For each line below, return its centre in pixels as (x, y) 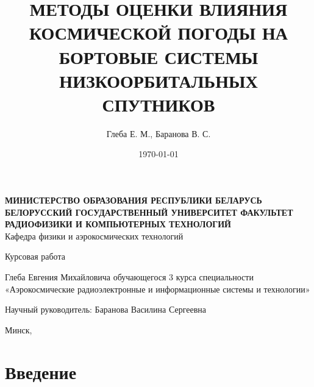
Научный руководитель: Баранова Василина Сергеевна (105, 309)
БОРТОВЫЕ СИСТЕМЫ (159, 56)
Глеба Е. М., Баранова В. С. (159, 133)
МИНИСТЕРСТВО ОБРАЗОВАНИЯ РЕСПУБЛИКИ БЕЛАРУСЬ (134, 200)
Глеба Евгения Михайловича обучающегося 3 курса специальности (129, 277)
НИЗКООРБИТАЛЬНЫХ (159, 80)
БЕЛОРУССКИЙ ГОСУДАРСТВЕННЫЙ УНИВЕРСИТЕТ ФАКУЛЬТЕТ (149, 212)
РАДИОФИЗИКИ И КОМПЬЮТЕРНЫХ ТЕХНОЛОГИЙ (118, 224)
